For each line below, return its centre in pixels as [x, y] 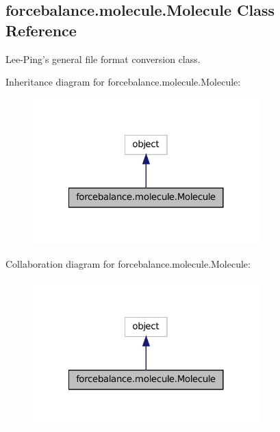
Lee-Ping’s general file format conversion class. [103, 59]
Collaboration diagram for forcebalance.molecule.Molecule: [128, 263]
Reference [41, 30]
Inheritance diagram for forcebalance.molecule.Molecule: [123, 82]
